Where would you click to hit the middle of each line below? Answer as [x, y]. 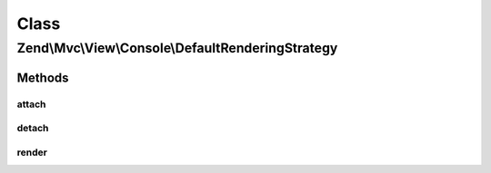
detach [33, 129]
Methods [43, 77]
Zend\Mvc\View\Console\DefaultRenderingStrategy [177, 48]
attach [31, 104]
